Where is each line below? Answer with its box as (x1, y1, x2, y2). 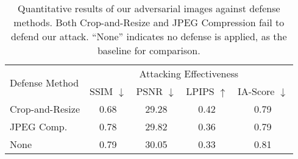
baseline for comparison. (97, 43, 200, 57)
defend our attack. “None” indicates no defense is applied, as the (11, 29, 287, 43)
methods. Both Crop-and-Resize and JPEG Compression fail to (13, 15, 285, 29)
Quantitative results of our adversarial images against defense (18, 1, 280, 15)
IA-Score (237, 84, 275, 98)
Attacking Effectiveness (139, 66, 239, 80)
